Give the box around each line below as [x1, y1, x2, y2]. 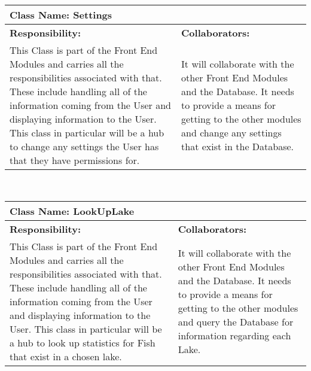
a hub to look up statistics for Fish [10, 335, 155, 349]
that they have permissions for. [10, 153, 140, 167]
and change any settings [181, 126, 282, 139]
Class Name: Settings [10, 8, 112, 22]
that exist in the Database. [181, 139, 294, 153]
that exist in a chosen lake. [10, 349, 122, 363]
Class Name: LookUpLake [10, 203, 135, 218]
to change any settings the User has [10, 139, 159, 153]
